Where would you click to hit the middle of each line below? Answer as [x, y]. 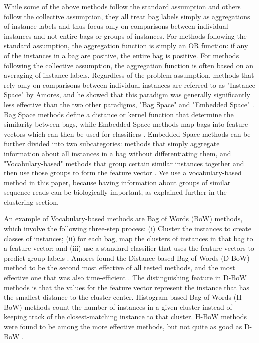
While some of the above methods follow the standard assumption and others [122, 6]
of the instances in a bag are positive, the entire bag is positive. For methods [122, 55]
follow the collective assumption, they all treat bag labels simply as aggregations [127, 16]
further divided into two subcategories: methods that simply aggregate [112, 143]
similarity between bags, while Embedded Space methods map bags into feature [126, 124]
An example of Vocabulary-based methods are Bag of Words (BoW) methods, [123, 219]
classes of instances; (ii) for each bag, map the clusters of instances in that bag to [129, 238]
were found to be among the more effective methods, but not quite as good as [123, 326]
